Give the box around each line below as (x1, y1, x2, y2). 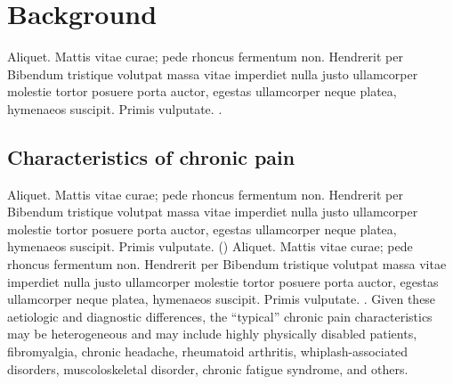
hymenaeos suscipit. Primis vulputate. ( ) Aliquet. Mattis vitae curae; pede (7, 237, 413, 256)
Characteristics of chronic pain (7, 143, 295, 170)
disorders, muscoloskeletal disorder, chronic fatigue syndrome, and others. (7, 359, 409, 378)
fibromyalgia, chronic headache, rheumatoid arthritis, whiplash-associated (7, 342, 409, 361)
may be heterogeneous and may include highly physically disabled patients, (7, 324, 417, 343)
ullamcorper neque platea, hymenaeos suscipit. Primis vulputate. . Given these (7, 290, 436, 308)
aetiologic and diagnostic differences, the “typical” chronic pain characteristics (7, 306, 433, 325)
